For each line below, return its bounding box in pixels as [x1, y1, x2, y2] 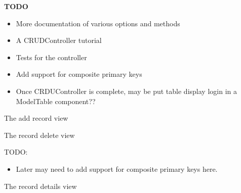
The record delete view [4, 129, 75, 140]
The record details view [4, 180, 77, 191]
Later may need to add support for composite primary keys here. [16, 163, 218, 174]
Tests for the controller [16, 52, 87, 62]
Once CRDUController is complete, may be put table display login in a [16, 85, 237, 96]
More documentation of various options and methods [16, 18, 180, 28]
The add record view [4, 113, 68, 123]
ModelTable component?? [16, 95, 96, 106]
